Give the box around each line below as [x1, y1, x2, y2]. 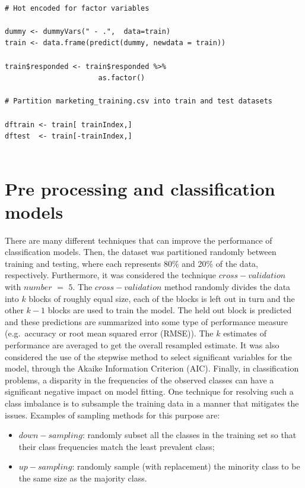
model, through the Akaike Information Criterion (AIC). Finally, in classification [5, 362, 299, 374]
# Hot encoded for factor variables [5, 4, 150, 12]
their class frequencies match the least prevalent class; [18, 440, 215, 452]
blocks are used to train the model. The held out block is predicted [47, 304, 292, 316]
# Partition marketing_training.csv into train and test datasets [5, 97, 273, 106]
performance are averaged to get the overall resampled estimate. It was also [5, 338, 279, 351]
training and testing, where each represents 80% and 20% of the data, [5, 257, 258, 269]
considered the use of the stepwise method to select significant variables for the [5, 350, 292, 363]
